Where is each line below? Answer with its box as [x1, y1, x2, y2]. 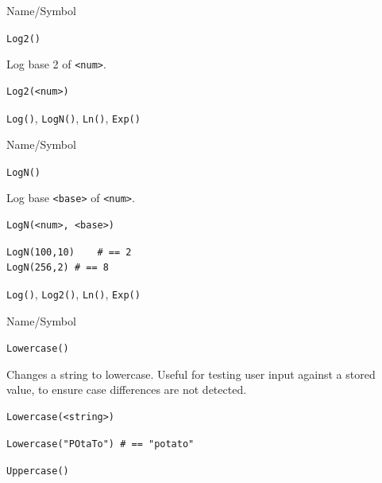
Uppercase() [6, 465, 69, 477]
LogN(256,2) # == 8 [6, 262, 109, 274]
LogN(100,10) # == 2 [6, 246, 132, 258]
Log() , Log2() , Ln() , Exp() [6, 285, 141, 302]
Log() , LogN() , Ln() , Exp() [6, 109, 141, 126]
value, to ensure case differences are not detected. [6, 381, 247, 398]
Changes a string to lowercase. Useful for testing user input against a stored [6, 365, 376, 382]
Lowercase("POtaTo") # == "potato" [6, 438, 195, 450]
